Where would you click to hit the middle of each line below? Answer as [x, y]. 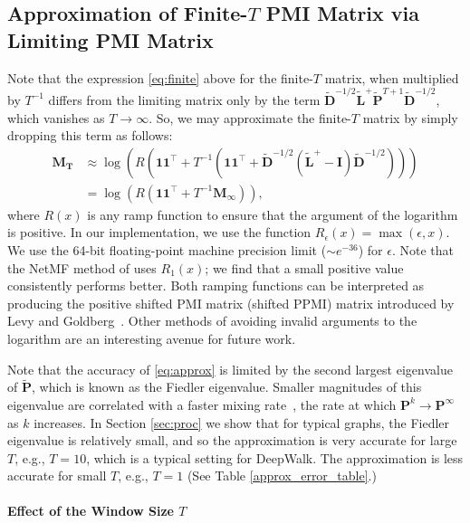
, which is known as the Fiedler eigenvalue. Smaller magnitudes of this [226, 387]
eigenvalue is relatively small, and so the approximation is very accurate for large [232, 440]
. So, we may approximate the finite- [250, 117]
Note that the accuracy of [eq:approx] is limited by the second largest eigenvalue [230, 369]
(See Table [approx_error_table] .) [282, 475]
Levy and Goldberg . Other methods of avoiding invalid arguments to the [212, 321]
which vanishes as [56, 117]
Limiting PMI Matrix [110, 39]
